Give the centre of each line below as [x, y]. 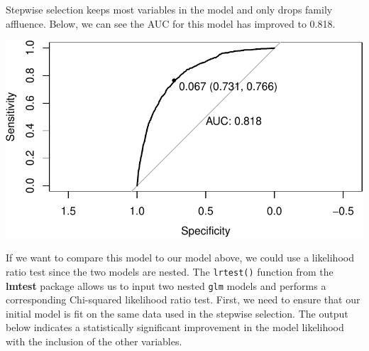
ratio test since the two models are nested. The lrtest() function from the [170, 271]
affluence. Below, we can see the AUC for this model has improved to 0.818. [171, 23]
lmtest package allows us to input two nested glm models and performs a [166, 285]
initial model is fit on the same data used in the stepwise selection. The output [177, 313]
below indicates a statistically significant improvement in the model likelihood [175, 327]
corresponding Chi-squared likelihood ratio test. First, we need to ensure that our [183, 299]
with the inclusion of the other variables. [94, 341]
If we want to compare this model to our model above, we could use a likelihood [180, 258]
